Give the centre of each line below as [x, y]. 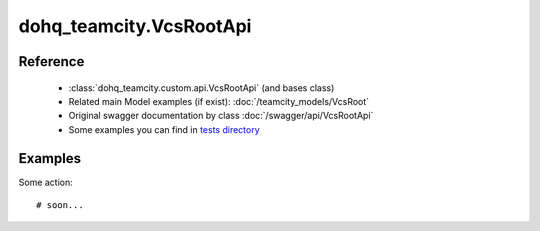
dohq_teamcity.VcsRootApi [135, 26]
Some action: [46, 182]
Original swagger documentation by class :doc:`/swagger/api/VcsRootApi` [221, 116]
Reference [51, 61]
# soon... [60, 205]
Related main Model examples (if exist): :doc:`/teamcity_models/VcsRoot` [219, 101]
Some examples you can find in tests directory [164, 129]
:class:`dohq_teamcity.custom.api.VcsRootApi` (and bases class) [201, 87]
